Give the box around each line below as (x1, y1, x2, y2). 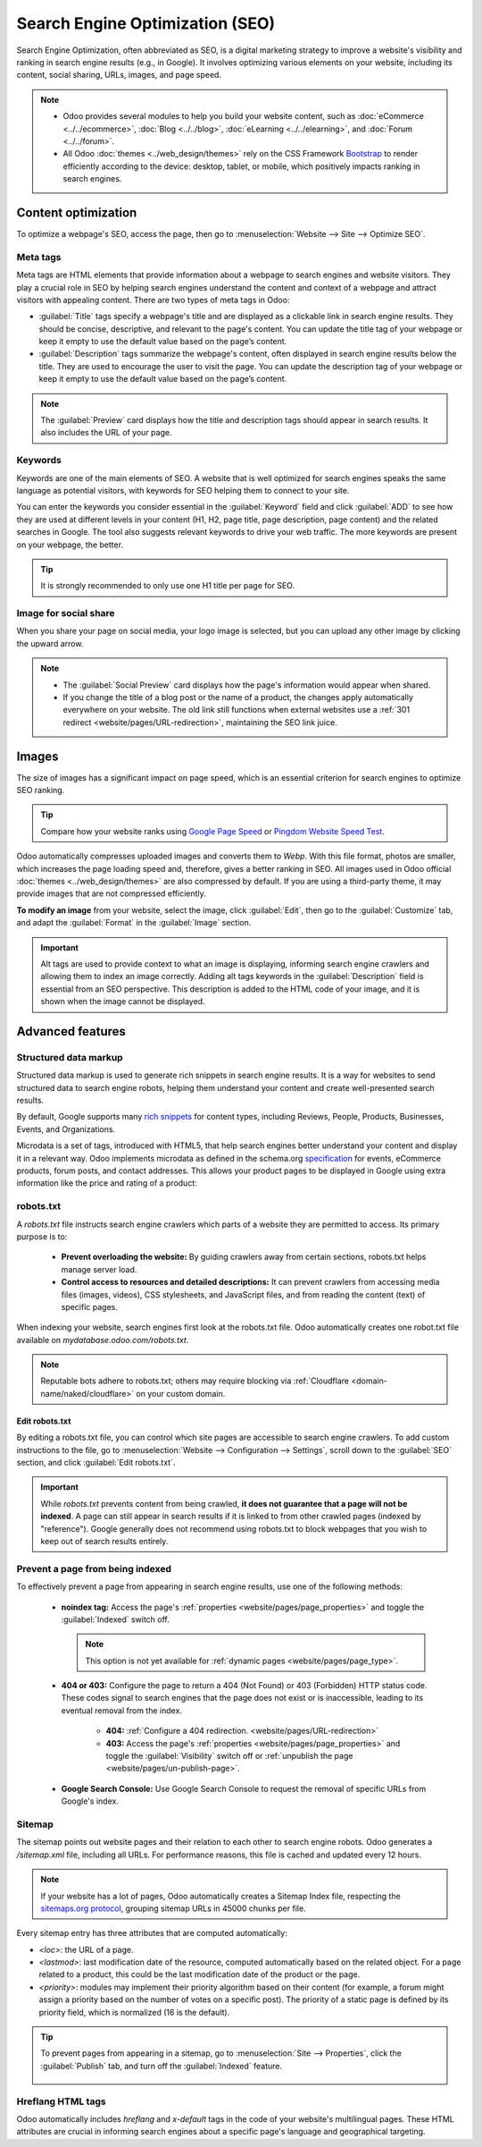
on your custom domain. (135, 1388, 226, 1399)
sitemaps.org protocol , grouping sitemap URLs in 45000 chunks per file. (40, 1903, 307, 1914)
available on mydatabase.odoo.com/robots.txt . (16, 1334, 189, 1345)
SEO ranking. (16, 785, 65, 796)
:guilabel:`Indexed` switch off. (61, 1614, 170, 1625)
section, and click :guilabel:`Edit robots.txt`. (16, 1458, 176, 1468)
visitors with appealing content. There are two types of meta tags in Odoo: (16, 294, 290, 305)
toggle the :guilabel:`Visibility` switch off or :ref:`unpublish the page (105, 1751, 353, 1762)
